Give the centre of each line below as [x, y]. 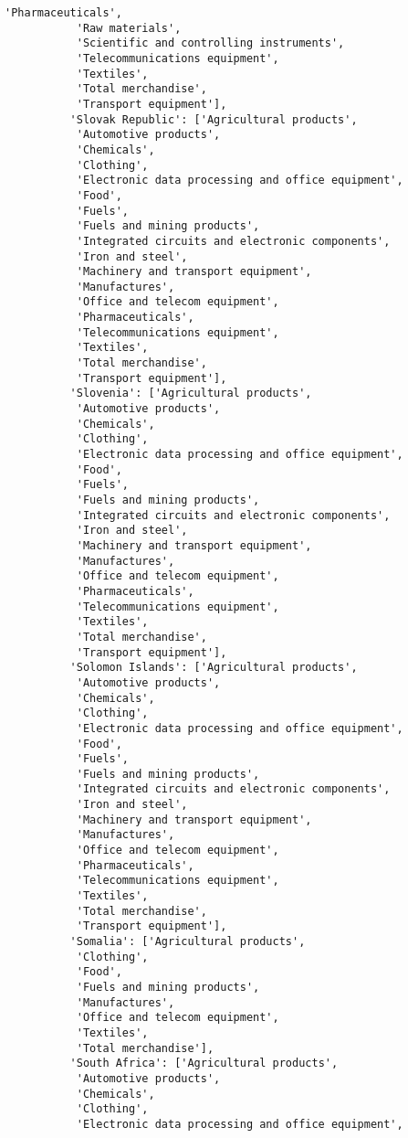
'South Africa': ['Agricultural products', [204, 1064]
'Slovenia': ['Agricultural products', [191, 394]
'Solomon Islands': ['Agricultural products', [214, 668]
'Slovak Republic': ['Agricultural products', [214, 119]
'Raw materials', [129, 28]
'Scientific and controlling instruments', [210, 43]
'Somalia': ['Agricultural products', [188, 942]
